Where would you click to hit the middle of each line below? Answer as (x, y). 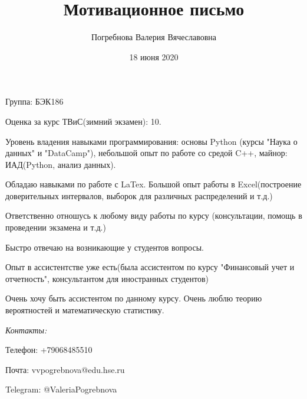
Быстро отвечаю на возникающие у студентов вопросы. (105, 247)
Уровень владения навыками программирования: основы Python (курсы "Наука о (151, 141)
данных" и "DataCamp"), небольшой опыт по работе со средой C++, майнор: (146, 153)
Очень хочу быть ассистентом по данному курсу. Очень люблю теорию (134, 298)
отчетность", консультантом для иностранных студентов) (107, 278)
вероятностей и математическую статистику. (85, 310)
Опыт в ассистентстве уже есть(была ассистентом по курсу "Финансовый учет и (150, 267)
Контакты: (26, 330)
